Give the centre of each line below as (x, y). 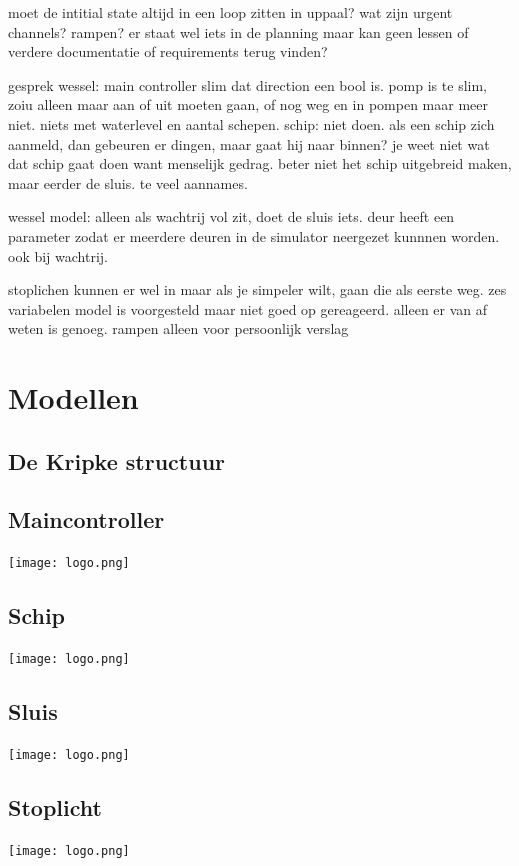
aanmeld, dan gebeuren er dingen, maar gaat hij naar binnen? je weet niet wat (249, 143)
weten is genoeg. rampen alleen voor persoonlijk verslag (178, 328)
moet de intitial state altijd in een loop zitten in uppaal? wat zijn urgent (230, 12)
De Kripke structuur (117, 460)
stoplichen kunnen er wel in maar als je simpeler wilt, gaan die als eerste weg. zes (257, 289)
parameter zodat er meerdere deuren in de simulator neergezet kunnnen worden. (254, 235)
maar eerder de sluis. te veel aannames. (128, 182)
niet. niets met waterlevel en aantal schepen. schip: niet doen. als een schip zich (251, 123)
